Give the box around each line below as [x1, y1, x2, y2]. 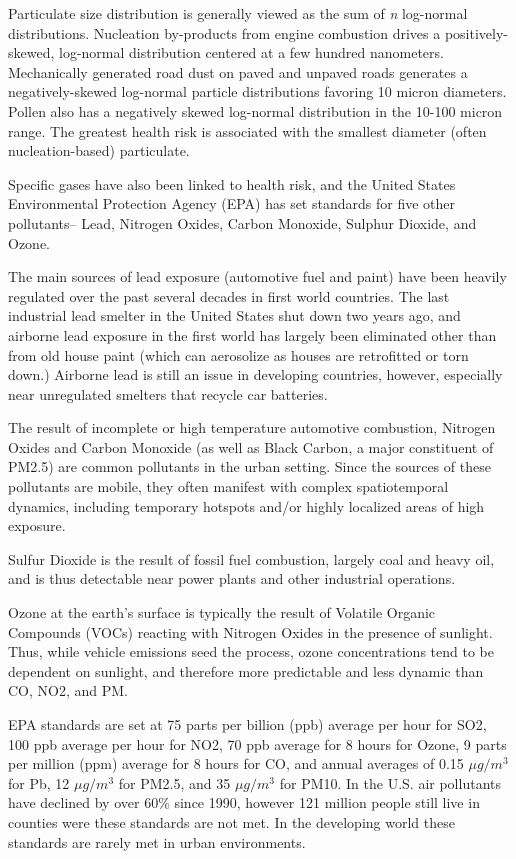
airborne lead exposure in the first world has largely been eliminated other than [8, 324, 497, 345]
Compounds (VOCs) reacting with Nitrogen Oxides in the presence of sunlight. [8, 621, 493, 642]
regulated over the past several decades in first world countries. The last [8, 285, 450, 306]
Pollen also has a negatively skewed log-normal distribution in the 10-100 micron [8, 100, 503, 121]
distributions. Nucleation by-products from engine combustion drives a [8, 22, 441, 43]
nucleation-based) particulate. [8, 140, 190, 161]
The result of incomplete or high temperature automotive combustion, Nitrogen [8, 417, 496, 438]
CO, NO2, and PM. [8, 680, 128, 701]
